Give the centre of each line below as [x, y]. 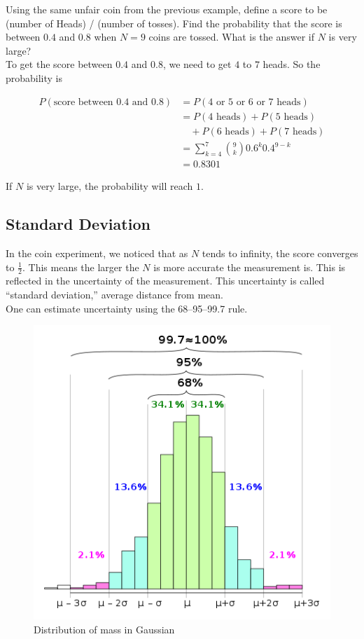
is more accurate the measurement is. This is [250, 267]
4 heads [224, 117]
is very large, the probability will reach [110, 186]
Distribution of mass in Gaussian [104, 630]
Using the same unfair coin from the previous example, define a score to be [167, 9]
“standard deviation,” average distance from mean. [114, 295]
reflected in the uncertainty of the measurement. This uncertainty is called [165, 281]
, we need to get [197, 64]
